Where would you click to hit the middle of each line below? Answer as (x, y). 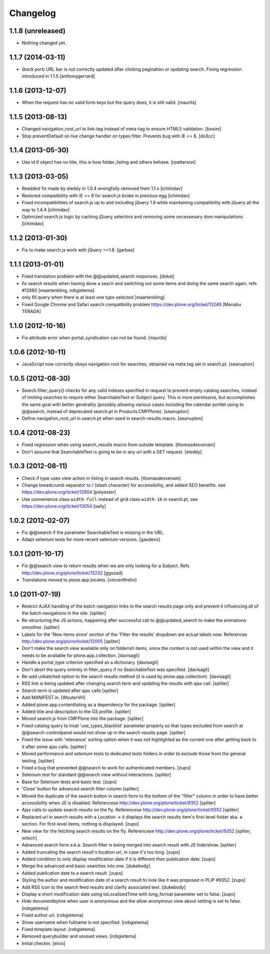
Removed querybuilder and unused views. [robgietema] (79, 936)
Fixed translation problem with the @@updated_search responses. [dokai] (98, 277)
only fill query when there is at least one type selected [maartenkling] (93, 297)
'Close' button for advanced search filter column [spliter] (80, 789)
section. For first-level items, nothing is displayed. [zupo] (80, 824)
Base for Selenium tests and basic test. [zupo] (69, 782)
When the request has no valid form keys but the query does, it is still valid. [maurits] (109, 102)
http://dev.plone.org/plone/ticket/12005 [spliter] (71, 641)
